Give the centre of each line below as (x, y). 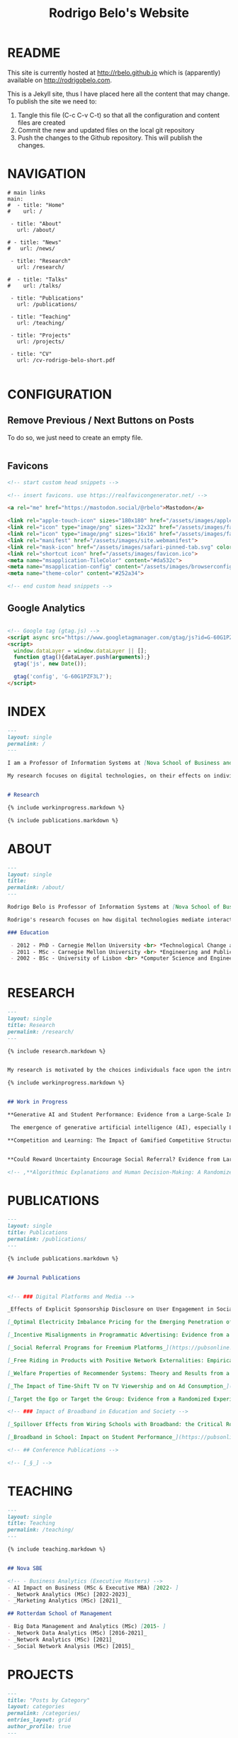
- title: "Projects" (41, 335)
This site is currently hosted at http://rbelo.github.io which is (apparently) (114, 72)
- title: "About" (36, 224)
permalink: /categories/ (44, 1713)
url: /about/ (36, 230)
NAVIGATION (47, 174)
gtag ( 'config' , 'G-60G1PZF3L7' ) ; (63, 677)
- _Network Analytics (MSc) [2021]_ (61, 1639)
